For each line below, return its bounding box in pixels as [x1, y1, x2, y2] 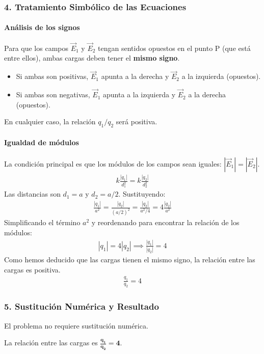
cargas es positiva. [4, 264, 61, 275]
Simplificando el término [4, 217, 81, 228]
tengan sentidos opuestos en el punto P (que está [98, 42, 251, 53]
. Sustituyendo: [118, 188, 166, 199]
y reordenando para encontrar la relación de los [91, 217, 240, 228]
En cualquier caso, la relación [4, 116, 96, 127]
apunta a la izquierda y [103, 89, 176, 100]
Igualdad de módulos [4, 137, 79, 147]
